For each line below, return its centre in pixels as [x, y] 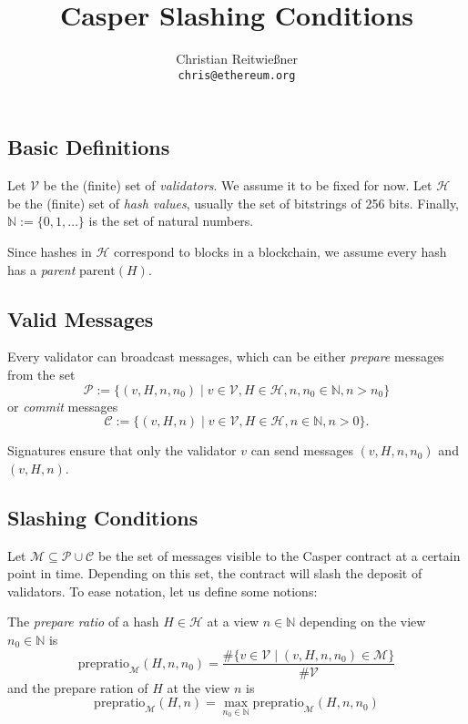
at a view [233, 622]
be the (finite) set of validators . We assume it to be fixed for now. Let [238, 185]
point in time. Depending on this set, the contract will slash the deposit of [215, 573]
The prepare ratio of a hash [83, 622]
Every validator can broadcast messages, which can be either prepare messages [226, 357]
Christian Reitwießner [237, 59]
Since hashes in [50, 251]
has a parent [41, 269]
